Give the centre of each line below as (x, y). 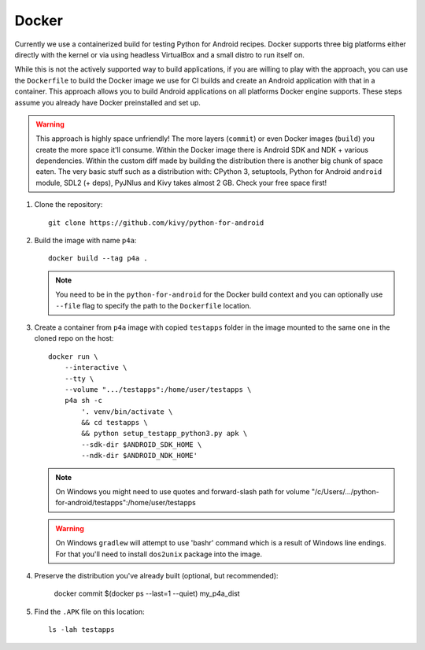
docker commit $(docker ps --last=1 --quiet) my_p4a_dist (147, 593)
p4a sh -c (83, 401)
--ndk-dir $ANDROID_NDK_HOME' (140, 456)
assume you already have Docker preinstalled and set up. (107, 102)
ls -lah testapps (81, 630)
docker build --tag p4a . (98, 259)
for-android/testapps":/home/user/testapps (126, 503)
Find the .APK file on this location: (89, 611)
